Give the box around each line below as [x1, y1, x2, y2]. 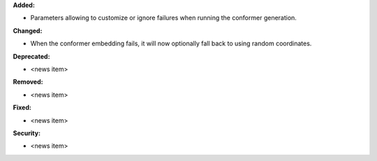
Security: [13, 129, 41, 137]
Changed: [13, 26, 43, 35]
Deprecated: [13, 52, 50, 61]
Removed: [13, 77, 43, 86]
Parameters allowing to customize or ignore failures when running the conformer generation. [30, 14, 297, 22]
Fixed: [13, 103, 31, 112]
